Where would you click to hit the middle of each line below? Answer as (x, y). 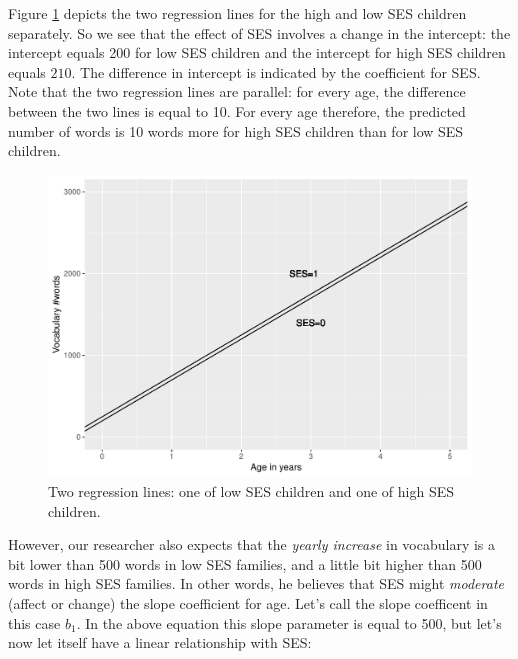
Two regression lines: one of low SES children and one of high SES (251, 491)
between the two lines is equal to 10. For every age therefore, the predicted (237, 110)
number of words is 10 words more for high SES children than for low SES (236, 130)
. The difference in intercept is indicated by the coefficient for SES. (276, 71)
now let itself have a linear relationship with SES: (160, 642)
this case (34, 622)
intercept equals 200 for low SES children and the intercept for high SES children (257, 52)
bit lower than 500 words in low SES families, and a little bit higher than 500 (245, 563)
